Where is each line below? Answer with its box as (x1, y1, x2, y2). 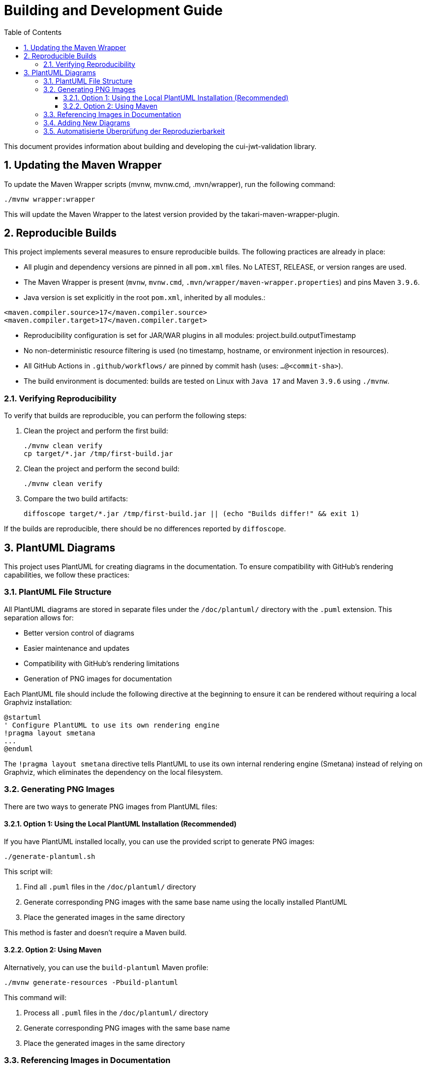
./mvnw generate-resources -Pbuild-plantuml (4, 978, 179, 986)
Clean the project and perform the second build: (24, 464, 180, 473)
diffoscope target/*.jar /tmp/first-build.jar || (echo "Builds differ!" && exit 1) (24, 510, 360, 518)
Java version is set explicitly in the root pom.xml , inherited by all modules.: (24, 293, 266, 302)
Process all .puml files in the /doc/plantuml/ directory (24, 1008, 209, 1017)
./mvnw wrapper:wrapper (4, 195, 95, 203)
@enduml (4, 744, 33, 753)
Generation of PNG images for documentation (24, 674, 172, 683)
